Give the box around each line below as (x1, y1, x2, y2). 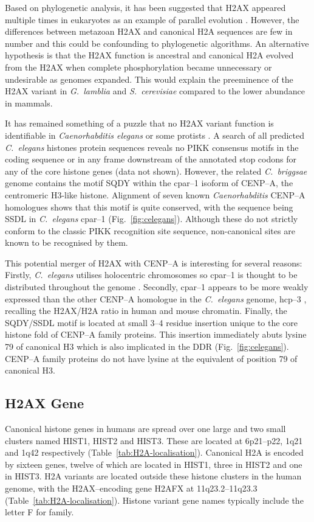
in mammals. (5, 96, 53, 109)
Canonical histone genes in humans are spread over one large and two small (5, 422, 286, 435)
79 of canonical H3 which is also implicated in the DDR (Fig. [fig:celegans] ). (5, 340, 289, 353)
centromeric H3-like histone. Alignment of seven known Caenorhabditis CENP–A (5, 188, 305, 201)
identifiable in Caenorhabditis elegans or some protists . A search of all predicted (5, 128, 305, 141)
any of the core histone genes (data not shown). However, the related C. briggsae (5, 164, 307, 177)
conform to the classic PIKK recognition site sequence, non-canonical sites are (5, 224, 295, 237)
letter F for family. (5, 506, 74, 518)
